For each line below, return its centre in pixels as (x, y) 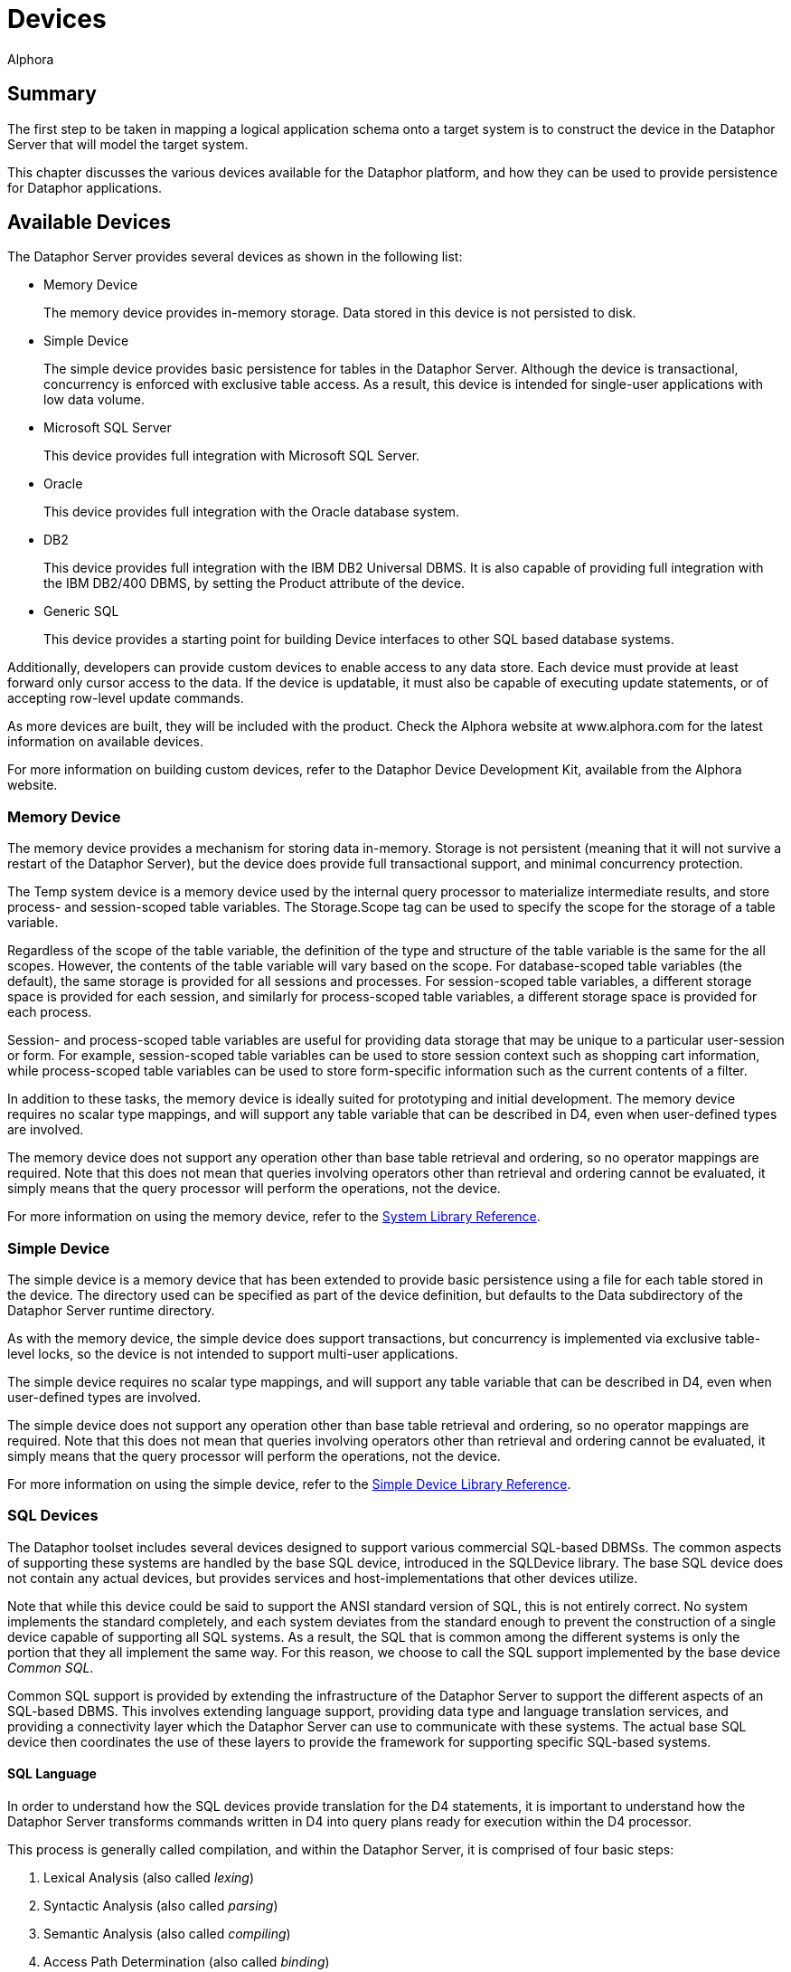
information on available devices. (105, 742)
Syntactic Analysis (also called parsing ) (161, 1905)
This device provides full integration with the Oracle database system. (252, 512)
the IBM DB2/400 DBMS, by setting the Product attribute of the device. (254, 583)
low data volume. (94, 400)
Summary (52, 94)
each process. (50, 1012)
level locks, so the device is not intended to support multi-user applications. (233, 1353)
